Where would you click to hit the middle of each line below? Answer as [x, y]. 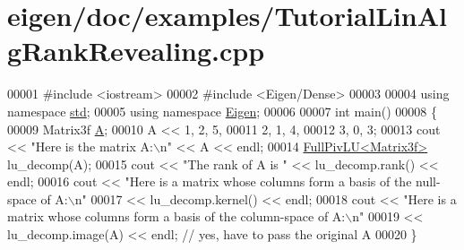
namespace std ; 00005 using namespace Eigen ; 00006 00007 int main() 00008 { [223, 111]
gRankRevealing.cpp [136, 51]
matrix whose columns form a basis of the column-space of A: [176, 216]
